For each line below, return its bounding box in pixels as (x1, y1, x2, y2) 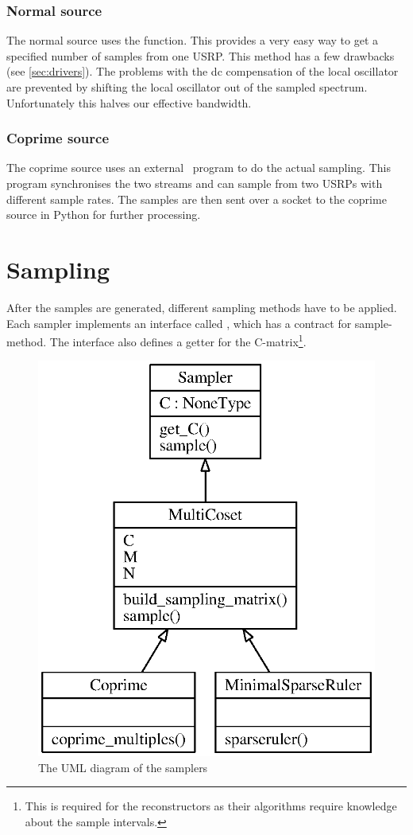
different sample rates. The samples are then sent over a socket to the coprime (6, 190, 387, 207)
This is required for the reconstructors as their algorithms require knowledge (25, 798, 397, 814)
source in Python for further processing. (6, 206, 201, 223)
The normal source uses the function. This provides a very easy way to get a (6, 32, 379, 49)
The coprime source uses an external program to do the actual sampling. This (6, 159, 391, 176)
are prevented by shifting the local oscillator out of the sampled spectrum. (6, 79, 368, 95)
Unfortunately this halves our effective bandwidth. (6, 94, 252, 111)
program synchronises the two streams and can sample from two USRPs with (6, 175, 383, 191)
